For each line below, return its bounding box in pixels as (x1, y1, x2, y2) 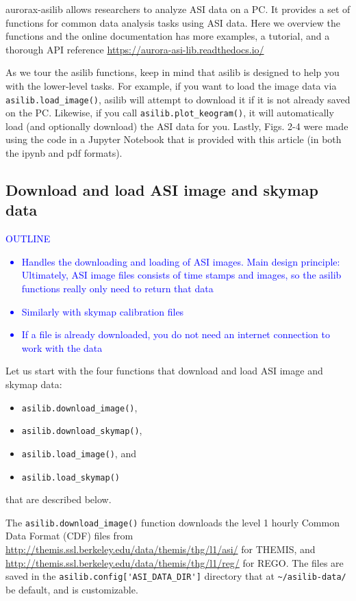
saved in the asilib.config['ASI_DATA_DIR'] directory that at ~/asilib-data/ (5, 569, 346, 583)
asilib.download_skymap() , (21, 423, 142, 437)
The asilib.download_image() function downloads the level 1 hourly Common (5, 515, 340, 529)
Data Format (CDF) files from (5, 528, 133, 543)
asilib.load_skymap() (21, 472, 120, 483)
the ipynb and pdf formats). (5, 146, 123, 160)
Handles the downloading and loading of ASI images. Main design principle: (21, 254, 340, 268)
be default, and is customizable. (5, 582, 138, 596)
